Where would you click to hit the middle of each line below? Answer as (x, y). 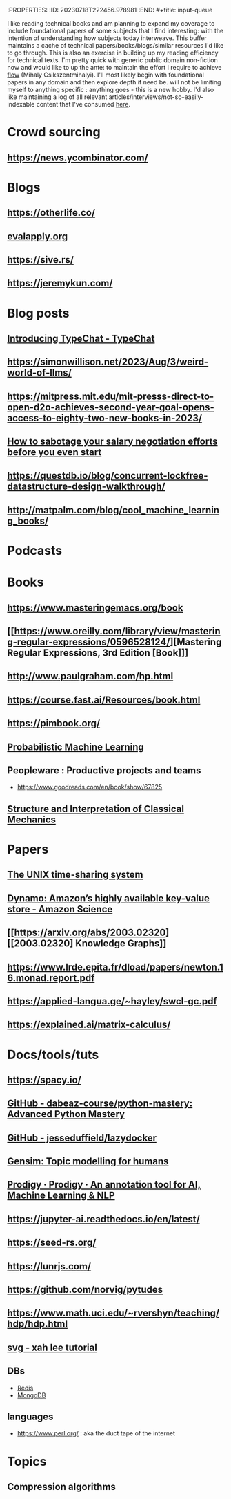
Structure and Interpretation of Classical (96, 809)
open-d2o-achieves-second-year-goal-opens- (111, 407)
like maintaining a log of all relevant (57, 97)
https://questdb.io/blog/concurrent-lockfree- (108, 476)
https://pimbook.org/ (54, 723)
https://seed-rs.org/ (52, 1243)
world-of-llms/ (40, 373)
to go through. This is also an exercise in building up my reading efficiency (113, 53)
